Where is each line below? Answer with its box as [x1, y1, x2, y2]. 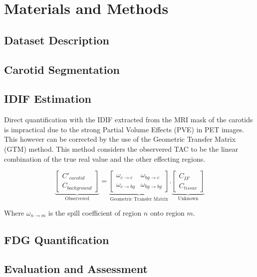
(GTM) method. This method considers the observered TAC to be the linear [4, 143, 239, 154]
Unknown [178, 196, 199, 201]
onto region [150, 207, 185, 218]
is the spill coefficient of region [48, 207, 142, 218]
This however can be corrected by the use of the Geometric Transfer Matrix [4, 134, 236, 144]
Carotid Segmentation [4, 61, 120, 77]
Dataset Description [4, 32, 109, 47]
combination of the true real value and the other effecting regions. [4, 153, 206, 164]
